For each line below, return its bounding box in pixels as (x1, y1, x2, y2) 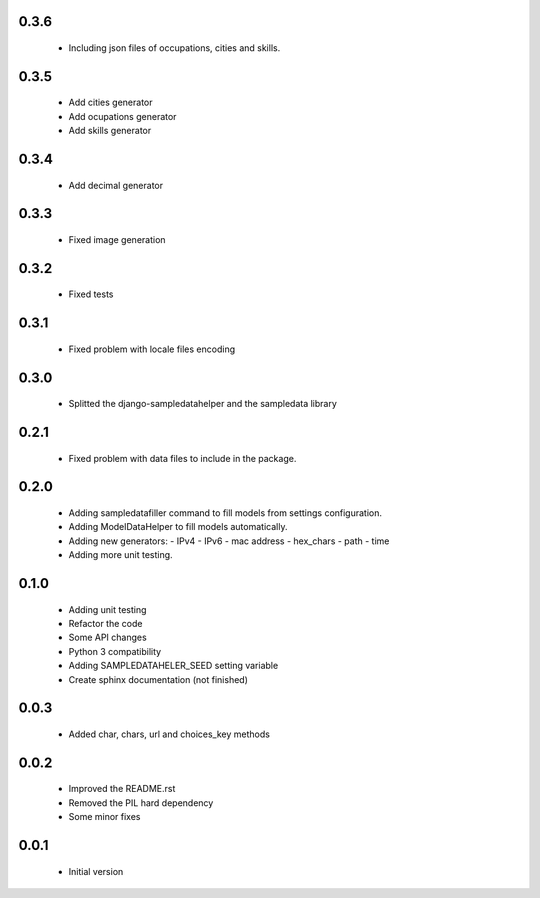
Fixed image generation (68, 234, 166, 246)
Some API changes (68, 631, 147, 644)
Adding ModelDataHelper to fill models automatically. (68, 521, 288, 533)
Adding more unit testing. (68, 549, 174, 561)
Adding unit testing (68, 603, 147, 615)
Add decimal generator (68, 179, 164, 191)
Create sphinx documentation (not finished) (68, 673, 249, 685)
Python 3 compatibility (68, 645, 162, 657)
